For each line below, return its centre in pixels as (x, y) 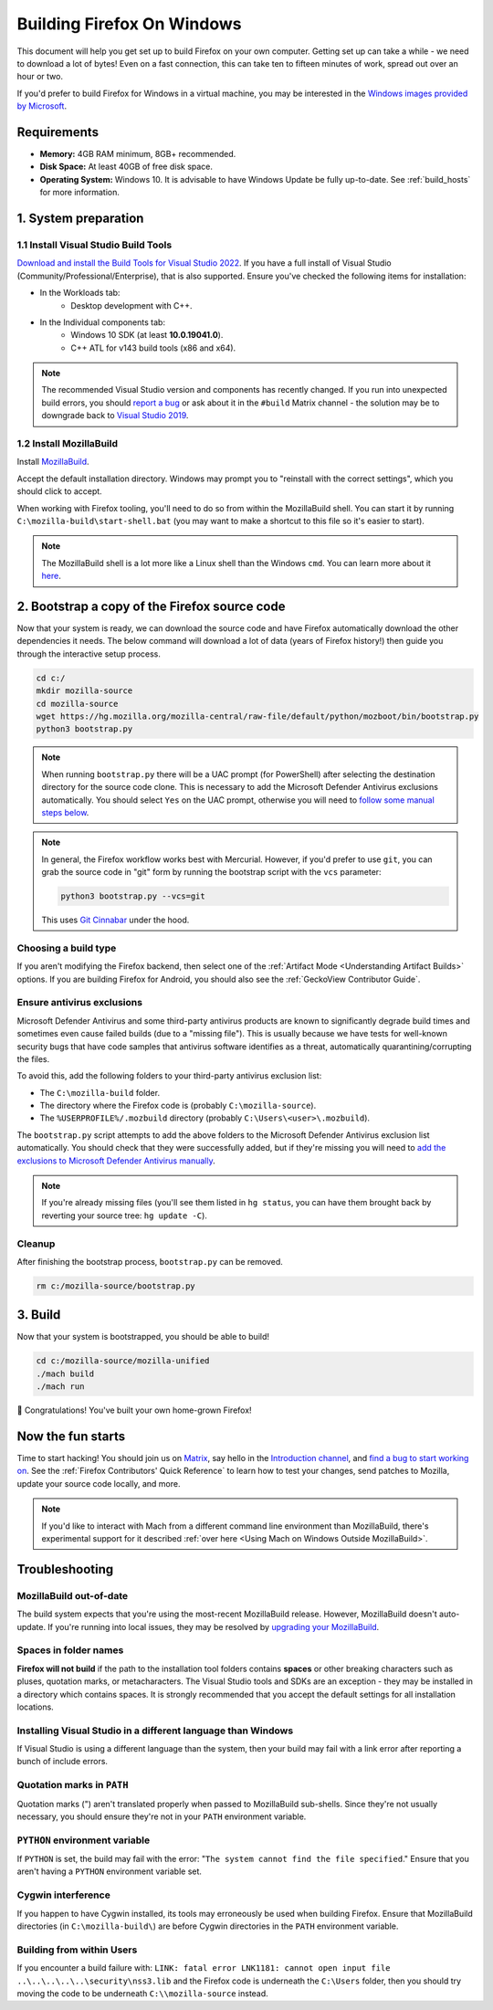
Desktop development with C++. (131, 305)
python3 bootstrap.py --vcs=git (133, 896)
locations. (35, 1707)
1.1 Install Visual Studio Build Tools (94, 245)
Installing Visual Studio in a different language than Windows (155, 1731)
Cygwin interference (64, 1895)
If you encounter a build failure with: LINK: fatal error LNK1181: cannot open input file (204, 1968)
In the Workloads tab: (80, 293)
